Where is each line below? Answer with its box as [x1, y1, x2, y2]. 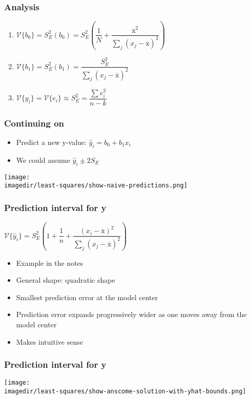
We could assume [16, 154, 70, 165]
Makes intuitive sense [16, 336, 83, 347]
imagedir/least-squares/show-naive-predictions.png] [4, 182, 187, 190]
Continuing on [4, 116, 65, 129]
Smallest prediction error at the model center [16, 291, 158, 302]
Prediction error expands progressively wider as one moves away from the [16, 309, 247, 320]
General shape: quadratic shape [16, 275, 115, 285]
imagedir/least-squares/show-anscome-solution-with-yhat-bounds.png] [4, 388, 246, 395]
